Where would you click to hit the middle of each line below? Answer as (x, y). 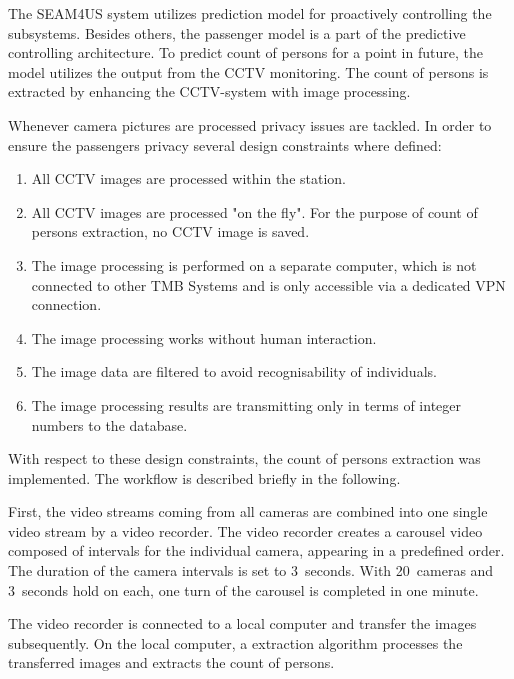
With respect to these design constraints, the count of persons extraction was (244, 458)
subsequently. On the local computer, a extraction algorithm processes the (235, 642)
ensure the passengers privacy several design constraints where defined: (225, 144)
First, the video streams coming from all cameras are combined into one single (248, 511)
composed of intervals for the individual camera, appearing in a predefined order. (256, 550)
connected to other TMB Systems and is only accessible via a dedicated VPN (268, 284)
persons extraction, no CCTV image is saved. (170, 231)
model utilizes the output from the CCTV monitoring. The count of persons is (248, 71)
